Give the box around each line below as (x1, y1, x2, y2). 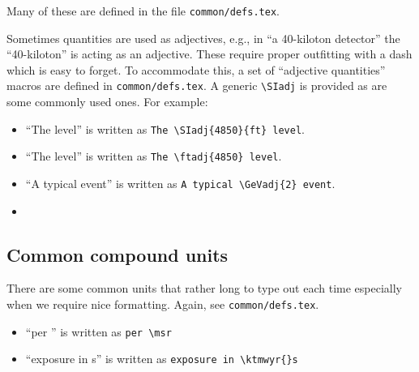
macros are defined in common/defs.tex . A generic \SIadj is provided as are (6, 77, 387, 94)
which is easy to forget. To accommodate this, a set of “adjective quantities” (6, 61, 386, 78)
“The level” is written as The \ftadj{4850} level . (25, 148, 282, 165)
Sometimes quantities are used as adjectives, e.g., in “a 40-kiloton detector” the (6, 29, 400, 46)
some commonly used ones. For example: (6, 93, 208, 110)
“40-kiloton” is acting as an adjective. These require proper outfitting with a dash (6, 45, 413, 62)
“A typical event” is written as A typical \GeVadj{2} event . (25, 175, 336, 191)
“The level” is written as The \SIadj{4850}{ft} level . (25, 120, 305, 137)
